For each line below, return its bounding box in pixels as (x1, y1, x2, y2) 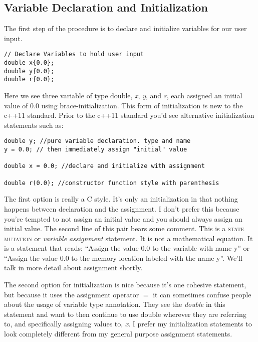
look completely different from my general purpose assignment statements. (4, 328, 232, 339)
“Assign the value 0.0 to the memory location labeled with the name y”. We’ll (4, 252, 242, 263)
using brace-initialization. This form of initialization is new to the (41, 100, 243, 110)
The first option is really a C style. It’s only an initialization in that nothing (4, 194, 238, 204)
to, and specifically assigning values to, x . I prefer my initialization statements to (4, 318, 252, 329)
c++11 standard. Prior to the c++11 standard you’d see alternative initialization (4, 110, 254, 120)
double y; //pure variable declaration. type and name (4, 137, 191, 145)
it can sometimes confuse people (153, 289, 251, 299)
